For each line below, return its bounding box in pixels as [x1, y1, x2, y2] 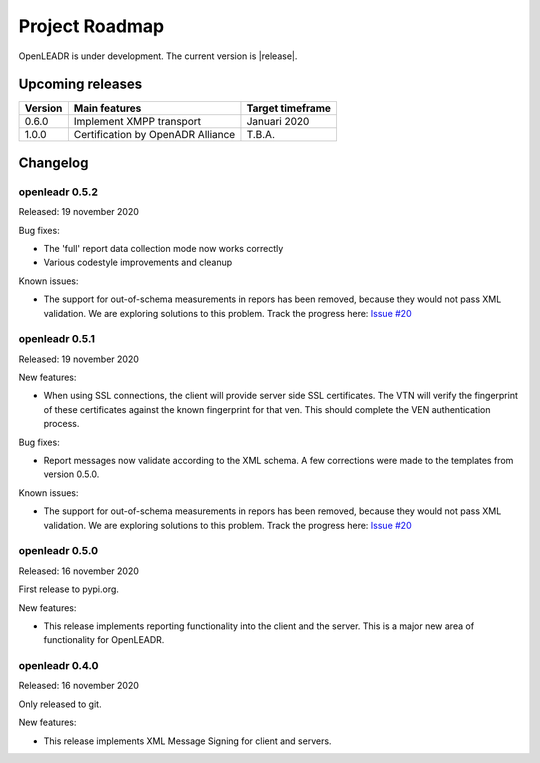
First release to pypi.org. [18, 583, 120, 595]
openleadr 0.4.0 [18, 659, 99, 673]
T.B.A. [246, 128, 275, 142]
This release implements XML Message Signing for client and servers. [43, 735, 332, 747]
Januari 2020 [246, 115, 310, 129]
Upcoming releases [18, 76, 143, 93]
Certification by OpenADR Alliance [73, 128, 236, 142]
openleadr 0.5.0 [18, 544, 99, 558]
